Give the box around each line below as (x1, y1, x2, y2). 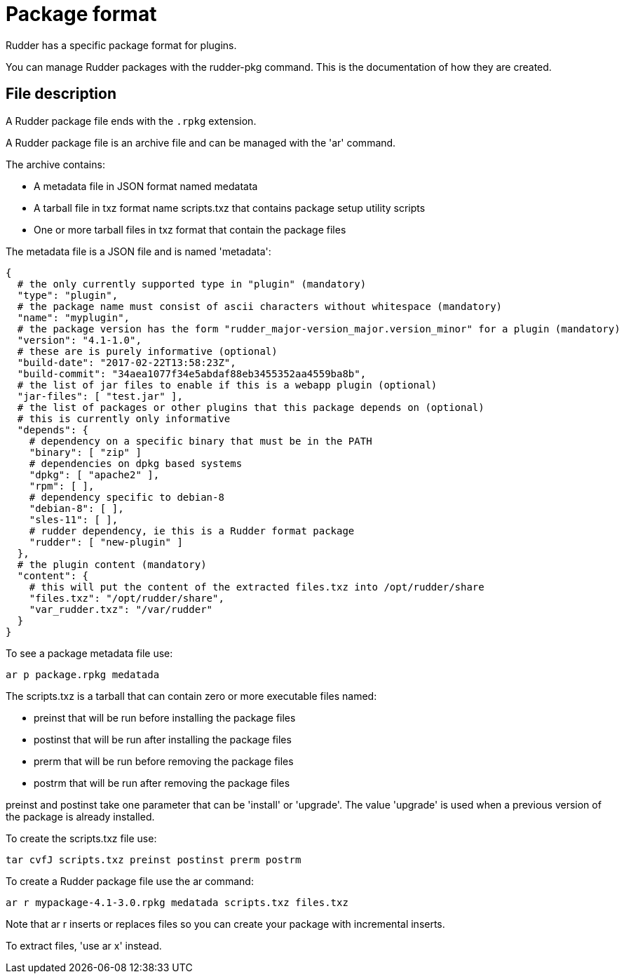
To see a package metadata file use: (6, 647, 173, 659)
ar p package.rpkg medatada (6, 668, 160, 680)
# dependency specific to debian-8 (29, 491, 224, 503)
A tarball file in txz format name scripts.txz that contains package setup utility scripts (34, 201, 426, 214)
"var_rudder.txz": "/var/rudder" (29, 603, 213, 615)
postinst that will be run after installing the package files (34, 733, 292, 745)
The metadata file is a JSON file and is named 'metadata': (6, 245, 271, 257)
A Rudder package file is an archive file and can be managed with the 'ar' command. (6, 136, 396, 149)
